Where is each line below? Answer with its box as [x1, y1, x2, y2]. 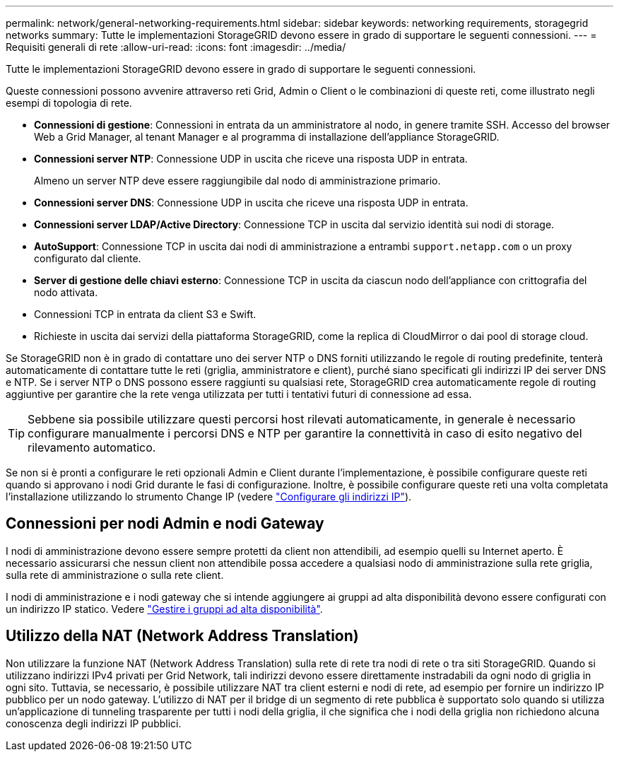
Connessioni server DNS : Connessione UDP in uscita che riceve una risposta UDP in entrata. [34, 196, 468, 209]
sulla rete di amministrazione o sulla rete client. [6, 568, 224, 581]
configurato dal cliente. [34, 252, 141, 264]
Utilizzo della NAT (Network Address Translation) [6, 627, 359, 645]
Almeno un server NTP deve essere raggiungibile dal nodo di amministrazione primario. [34, 175, 441, 187]
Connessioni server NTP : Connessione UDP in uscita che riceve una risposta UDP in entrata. [34, 153, 468, 165]
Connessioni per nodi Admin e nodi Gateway [6, 515, 324, 533]
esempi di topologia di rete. [6, 97, 132, 109]
